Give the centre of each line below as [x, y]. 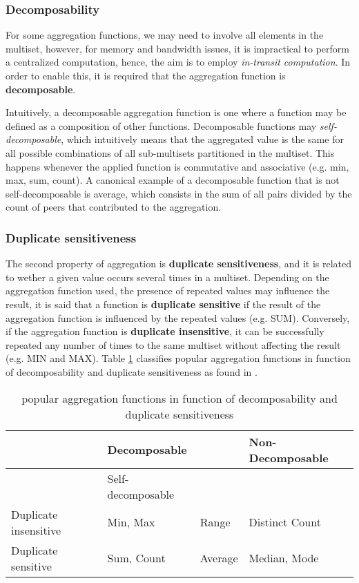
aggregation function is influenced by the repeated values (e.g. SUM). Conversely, [178, 317]
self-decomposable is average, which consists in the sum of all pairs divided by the [179, 193]
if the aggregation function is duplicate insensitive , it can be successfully [165, 331]
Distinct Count [285, 522]
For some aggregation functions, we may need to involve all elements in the [165, 35]
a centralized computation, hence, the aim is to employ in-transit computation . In [178, 62]
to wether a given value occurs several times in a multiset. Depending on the [167, 277]
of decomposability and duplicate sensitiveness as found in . [132, 371]
